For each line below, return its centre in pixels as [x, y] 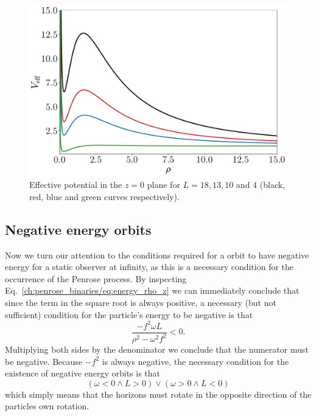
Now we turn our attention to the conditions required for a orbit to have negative [157, 255]
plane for [163, 185]
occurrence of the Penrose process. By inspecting [96, 278]
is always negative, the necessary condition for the [195, 361]
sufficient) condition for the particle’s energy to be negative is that [129, 314]
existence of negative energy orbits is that [83, 373]
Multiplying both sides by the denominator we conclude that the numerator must [157, 349]
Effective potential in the [76, 185]
